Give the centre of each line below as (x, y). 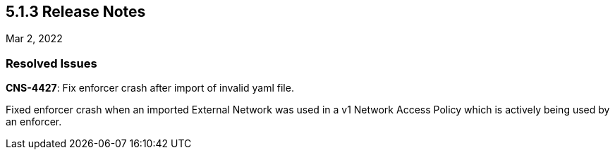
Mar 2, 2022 (34, 39)
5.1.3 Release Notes (76, 12)
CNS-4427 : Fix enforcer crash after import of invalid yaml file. (150, 88)
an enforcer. (34, 122)
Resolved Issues (51, 63)
